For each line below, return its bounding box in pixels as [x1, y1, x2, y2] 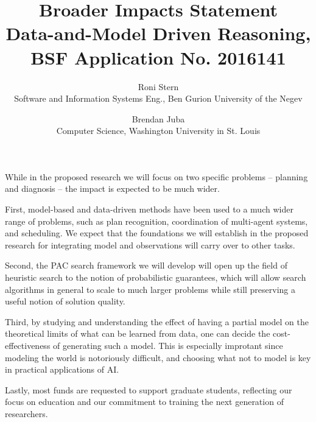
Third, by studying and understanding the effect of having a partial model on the [5, 315, 309, 328]
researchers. [5, 407, 48, 420]
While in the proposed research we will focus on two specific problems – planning [5, 170, 308, 183]
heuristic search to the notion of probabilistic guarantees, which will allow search [5, 271, 306, 284]
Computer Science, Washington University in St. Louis [56, 124, 261, 137]
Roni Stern [138, 80, 179, 93]
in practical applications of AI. [5, 363, 119, 376]
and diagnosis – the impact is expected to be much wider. [5, 182, 220, 195]
